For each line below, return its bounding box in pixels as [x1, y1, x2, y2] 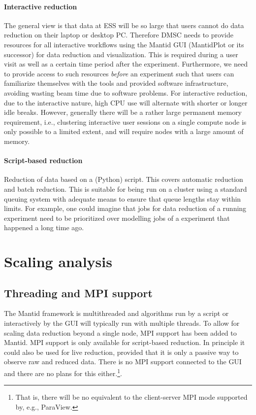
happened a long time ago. [4, 222, 84, 233]
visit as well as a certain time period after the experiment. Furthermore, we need [4, 59, 248, 69]
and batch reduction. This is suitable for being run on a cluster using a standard [4, 183, 247, 194]
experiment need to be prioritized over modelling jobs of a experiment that [4, 212, 230, 223]
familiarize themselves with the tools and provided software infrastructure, [4, 78, 228, 88]
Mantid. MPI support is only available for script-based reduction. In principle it [4, 337, 245, 347]
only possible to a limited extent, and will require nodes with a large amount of [4, 126, 244, 137]
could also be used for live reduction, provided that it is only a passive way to [4, 346, 239, 357]
